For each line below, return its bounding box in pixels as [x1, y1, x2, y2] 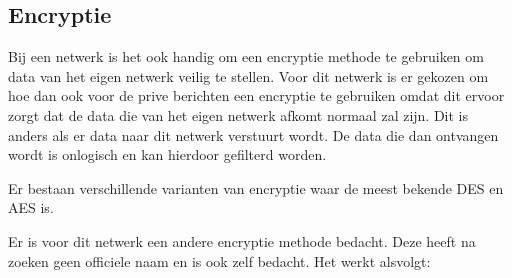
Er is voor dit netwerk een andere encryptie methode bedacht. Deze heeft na [8, 230, 476, 251]
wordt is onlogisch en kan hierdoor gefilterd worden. [8, 144, 327, 165]
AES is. [8, 197, 54, 218]
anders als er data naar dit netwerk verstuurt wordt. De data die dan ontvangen [8, 124, 499, 145]
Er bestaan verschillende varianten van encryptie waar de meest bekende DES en [8, 177, 504, 198]
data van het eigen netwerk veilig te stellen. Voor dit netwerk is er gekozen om [8, 65, 489, 86]
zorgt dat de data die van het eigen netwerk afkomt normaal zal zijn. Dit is [8, 104, 469, 125]
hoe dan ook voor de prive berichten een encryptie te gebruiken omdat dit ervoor [8, 85, 505, 106]
